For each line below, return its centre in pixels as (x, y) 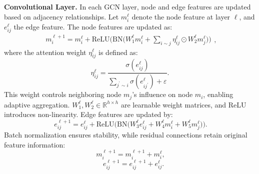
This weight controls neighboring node (63, 94)
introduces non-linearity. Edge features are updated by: (88, 114)
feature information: (35, 144)
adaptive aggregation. (37, 104)
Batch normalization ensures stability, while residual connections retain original (126, 135)
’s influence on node (162, 94)
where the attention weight (45, 52)
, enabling (218, 94)
